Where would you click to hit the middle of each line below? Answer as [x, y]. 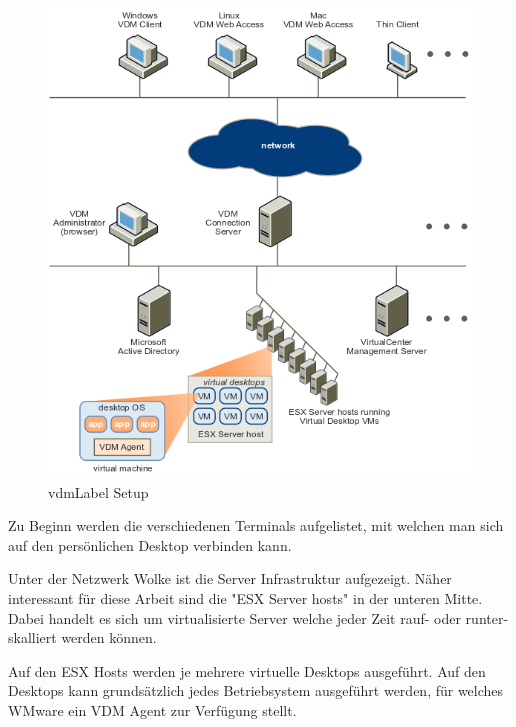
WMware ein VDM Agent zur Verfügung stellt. [152, 709]
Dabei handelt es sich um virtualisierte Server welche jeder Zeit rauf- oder [234, 617]
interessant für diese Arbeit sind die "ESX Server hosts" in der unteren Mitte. [245, 598]
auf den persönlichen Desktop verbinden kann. [150, 544]
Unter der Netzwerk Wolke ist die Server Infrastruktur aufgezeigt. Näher [230, 578]
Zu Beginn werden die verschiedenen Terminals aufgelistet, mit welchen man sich [256, 525]
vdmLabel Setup [98, 491]
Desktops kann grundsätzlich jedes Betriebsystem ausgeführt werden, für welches [256, 690]
